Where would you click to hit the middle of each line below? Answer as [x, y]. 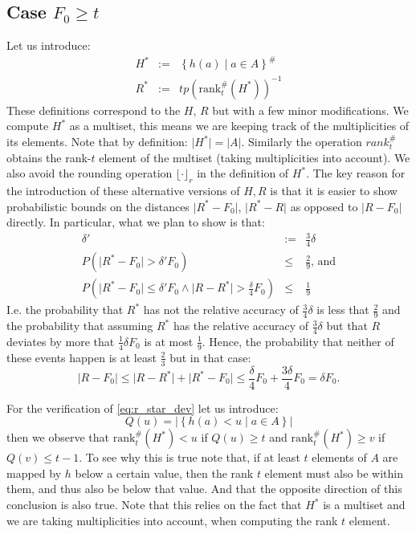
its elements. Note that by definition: [97, 142]
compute [28, 126]
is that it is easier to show [334, 191]
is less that [343, 310]
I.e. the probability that [65, 310]
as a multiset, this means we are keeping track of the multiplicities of [239, 126]
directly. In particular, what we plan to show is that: [136, 222]
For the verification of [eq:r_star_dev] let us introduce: [143, 408]
